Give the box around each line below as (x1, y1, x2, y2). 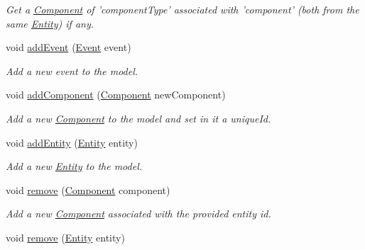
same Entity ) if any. (6, 16, 94, 30)
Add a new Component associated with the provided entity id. (6, 206, 271, 221)
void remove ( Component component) (6, 182, 170, 197)
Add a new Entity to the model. (6, 159, 143, 174)
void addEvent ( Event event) (6, 40, 131, 55)
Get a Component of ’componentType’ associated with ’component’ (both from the (6, 2, 359, 16)
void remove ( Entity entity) (6, 229, 125, 244)
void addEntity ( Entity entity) (6, 135, 138, 149)
